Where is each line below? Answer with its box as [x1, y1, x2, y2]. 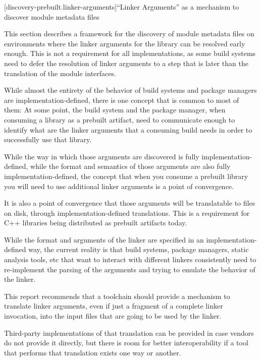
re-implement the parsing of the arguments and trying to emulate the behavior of [4, 264, 255, 274]
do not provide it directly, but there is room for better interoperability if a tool [4, 337, 248, 348]
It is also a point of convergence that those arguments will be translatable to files [4, 198, 255, 208]
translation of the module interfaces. [4, 68, 116, 78]
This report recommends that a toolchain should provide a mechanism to [4, 290, 230, 301]
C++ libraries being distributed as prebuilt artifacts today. [4, 217, 187, 228]
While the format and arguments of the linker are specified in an [4, 234, 204, 245]
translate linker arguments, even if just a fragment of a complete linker [4, 300, 223, 311]
